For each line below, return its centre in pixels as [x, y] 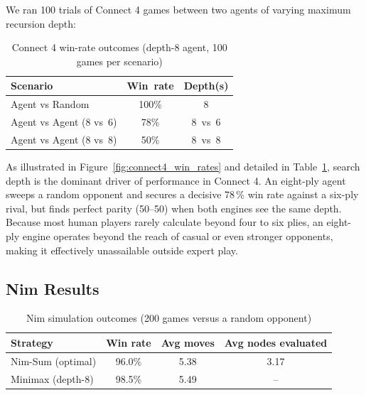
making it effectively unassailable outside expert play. [122, 250]
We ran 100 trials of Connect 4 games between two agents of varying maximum [178, 9]
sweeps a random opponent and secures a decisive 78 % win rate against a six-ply [182, 194]
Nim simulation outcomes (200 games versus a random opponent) [169, 318]
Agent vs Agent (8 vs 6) [64, 122]
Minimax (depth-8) [52, 378]
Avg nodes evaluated [276, 342]
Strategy [32, 342]
